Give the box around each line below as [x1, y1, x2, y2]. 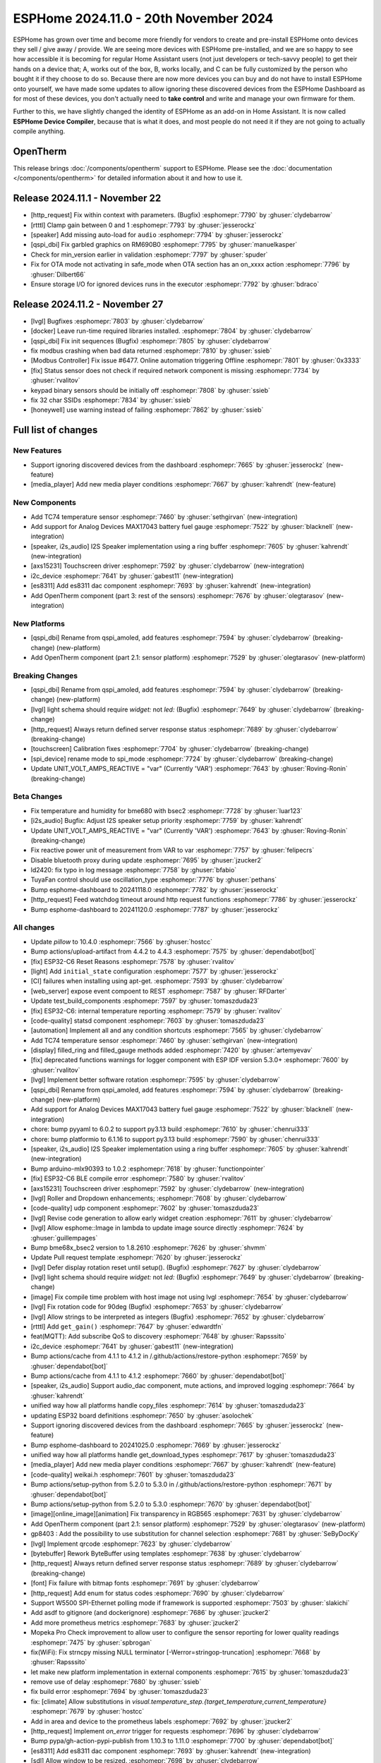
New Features [13, 446, 62, 456]
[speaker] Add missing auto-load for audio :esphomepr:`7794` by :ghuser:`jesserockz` [30, 231, 284, 239]
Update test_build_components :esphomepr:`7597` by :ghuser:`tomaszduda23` [30, 996, 260, 1005]
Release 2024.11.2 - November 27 [13, 298, 164, 310]
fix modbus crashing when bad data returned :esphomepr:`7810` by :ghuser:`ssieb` [30, 346, 272, 355]
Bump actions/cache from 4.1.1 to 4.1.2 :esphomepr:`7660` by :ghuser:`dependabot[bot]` [30, 1372, 286, 1380]
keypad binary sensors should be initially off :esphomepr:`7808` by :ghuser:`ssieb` [30, 386, 271, 394]
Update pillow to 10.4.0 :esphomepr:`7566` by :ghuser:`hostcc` [30, 937, 213, 946]
